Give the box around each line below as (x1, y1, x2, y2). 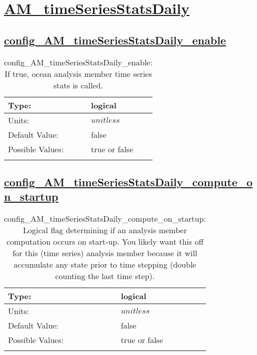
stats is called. (53, 79, 103, 91)
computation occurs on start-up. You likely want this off (6, 236, 203, 248)
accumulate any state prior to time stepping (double (13, 259, 196, 271)
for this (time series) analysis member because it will (12, 247, 197, 259)
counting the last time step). (55, 270, 155, 282)
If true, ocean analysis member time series (4, 67, 152, 79)
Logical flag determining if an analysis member (23, 224, 187, 236)
